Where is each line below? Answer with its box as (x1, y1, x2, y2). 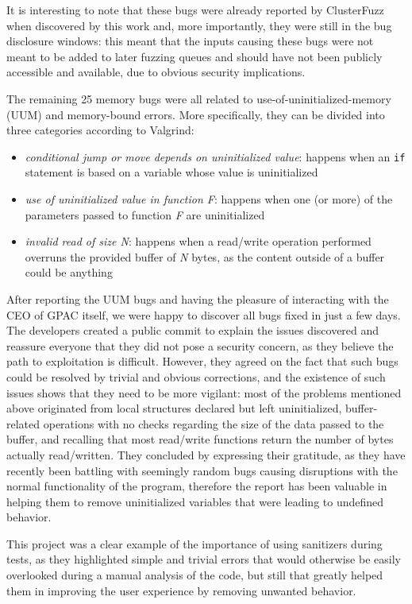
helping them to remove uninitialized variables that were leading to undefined (6, 493, 384, 509)
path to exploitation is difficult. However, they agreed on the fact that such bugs (6, 353, 399, 370)
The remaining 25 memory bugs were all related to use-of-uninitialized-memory (6, 90, 391, 106)
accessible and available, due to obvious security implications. (6, 64, 306, 80)
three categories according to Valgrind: (6, 122, 194, 138)
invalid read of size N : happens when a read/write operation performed (25, 233, 372, 250)
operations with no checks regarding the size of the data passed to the (43, 415, 384, 432)
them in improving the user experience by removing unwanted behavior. (6, 582, 356, 598)
